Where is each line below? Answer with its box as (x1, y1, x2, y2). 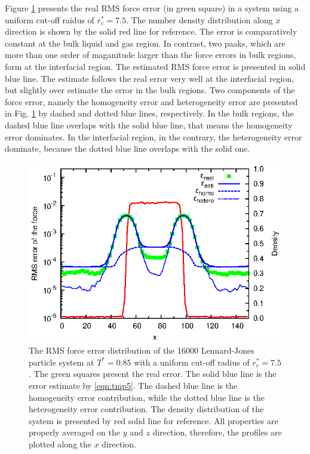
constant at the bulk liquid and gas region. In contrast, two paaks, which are (5, 36, 286, 49)
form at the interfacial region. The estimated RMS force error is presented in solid (5, 60, 306, 72)
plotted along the (29, 437, 92, 450)
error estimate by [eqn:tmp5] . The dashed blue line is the (29, 379, 238, 391)
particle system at (29, 355, 94, 368)
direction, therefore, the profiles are (152, 426, 282, 438)
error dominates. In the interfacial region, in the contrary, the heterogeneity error (5, 130, 302, 143)
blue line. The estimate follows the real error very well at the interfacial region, (5, 72, 294, 84)
